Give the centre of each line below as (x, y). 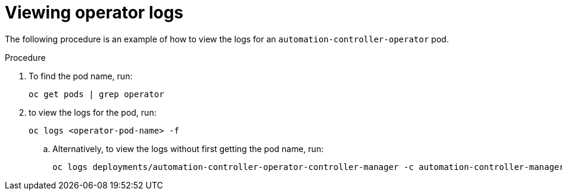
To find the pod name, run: (81, 76)
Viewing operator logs (94, 13)
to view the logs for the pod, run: (93, 112)
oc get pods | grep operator (96, 94)
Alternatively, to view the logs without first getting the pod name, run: (188, 148)
